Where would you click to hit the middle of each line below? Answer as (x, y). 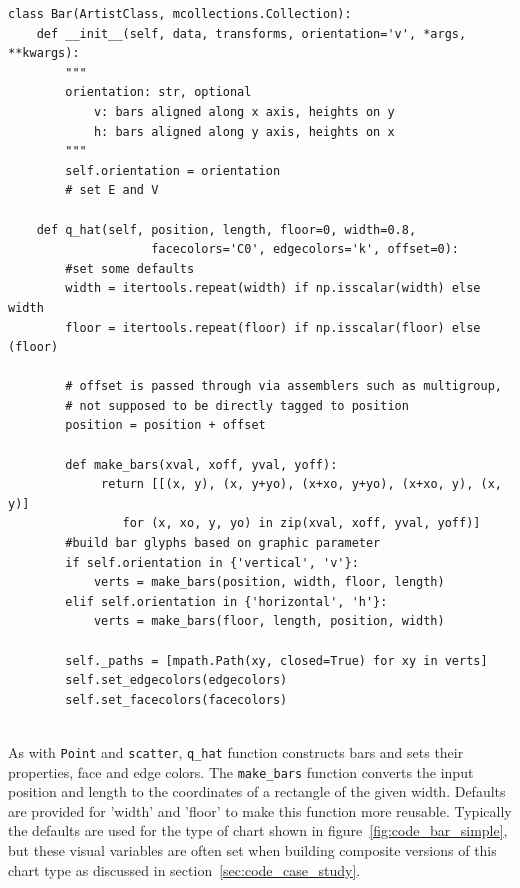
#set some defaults (130, 268)
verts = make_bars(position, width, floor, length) (269, 582)
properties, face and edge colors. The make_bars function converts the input (241, 771)
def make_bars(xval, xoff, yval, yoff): (201, 464)
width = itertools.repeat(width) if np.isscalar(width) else (273, 288)
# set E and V (112, 190)
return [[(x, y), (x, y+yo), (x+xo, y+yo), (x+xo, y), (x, (301, 484)
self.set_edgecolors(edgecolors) (176, 680)
